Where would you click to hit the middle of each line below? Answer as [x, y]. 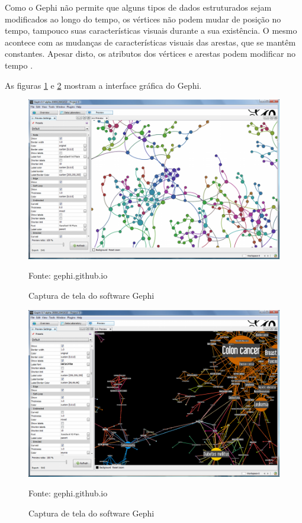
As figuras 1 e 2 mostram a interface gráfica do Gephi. [103, 85]
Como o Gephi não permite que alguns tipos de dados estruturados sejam [138, 7]
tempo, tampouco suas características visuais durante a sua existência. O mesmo [151, 30]
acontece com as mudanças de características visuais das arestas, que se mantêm [150, 42]
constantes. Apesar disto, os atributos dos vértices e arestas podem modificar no [150, 54]
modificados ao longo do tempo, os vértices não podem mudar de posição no [143, 19]
